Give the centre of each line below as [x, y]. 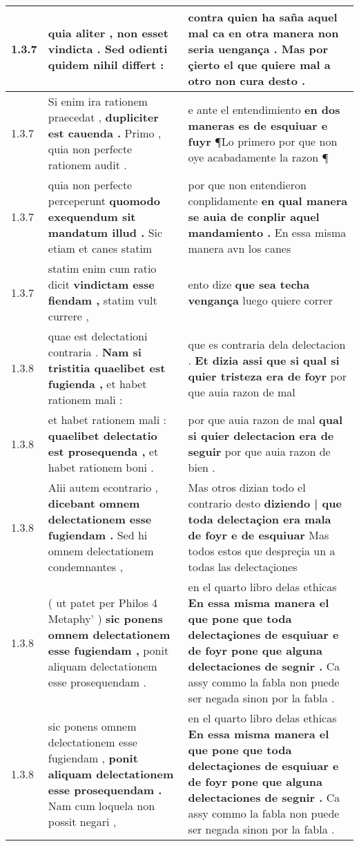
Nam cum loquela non [101, 805]
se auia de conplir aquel [254, 217]
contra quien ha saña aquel [263, 17]
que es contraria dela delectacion [267, 344]
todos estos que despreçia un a [262, 551]
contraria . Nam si [95, 352]
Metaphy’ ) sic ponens [105, 618]
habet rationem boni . [101, 467]
